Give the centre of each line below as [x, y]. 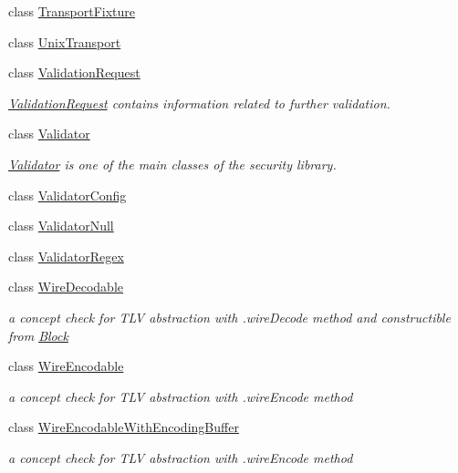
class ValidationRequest [74, 72]
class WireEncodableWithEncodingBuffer [124, 427]
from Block [38, 335]
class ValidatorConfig [68, 195]
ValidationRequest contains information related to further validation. [199, 103]
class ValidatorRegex [66, 256]
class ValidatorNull [61, 226]
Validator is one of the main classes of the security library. [172, 164]
